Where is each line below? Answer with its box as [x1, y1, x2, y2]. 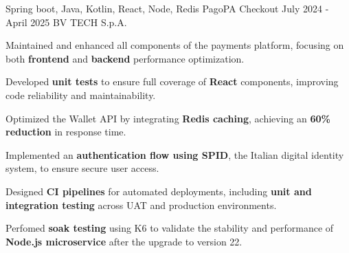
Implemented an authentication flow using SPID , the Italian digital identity [5, 147, 344, 162]
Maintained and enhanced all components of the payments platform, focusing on [5, 38, 344, 52]
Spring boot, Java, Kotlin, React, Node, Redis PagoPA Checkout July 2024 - [5, 1, 329, 15]
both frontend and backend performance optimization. [5, 51, 245, 65]
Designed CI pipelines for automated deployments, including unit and [5, 184, 312, 198]
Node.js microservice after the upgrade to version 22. [5, 234, 243, 248]
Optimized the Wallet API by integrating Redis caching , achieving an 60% [5, 111, 330, 125]
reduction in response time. [5, 124, 126, 139]
